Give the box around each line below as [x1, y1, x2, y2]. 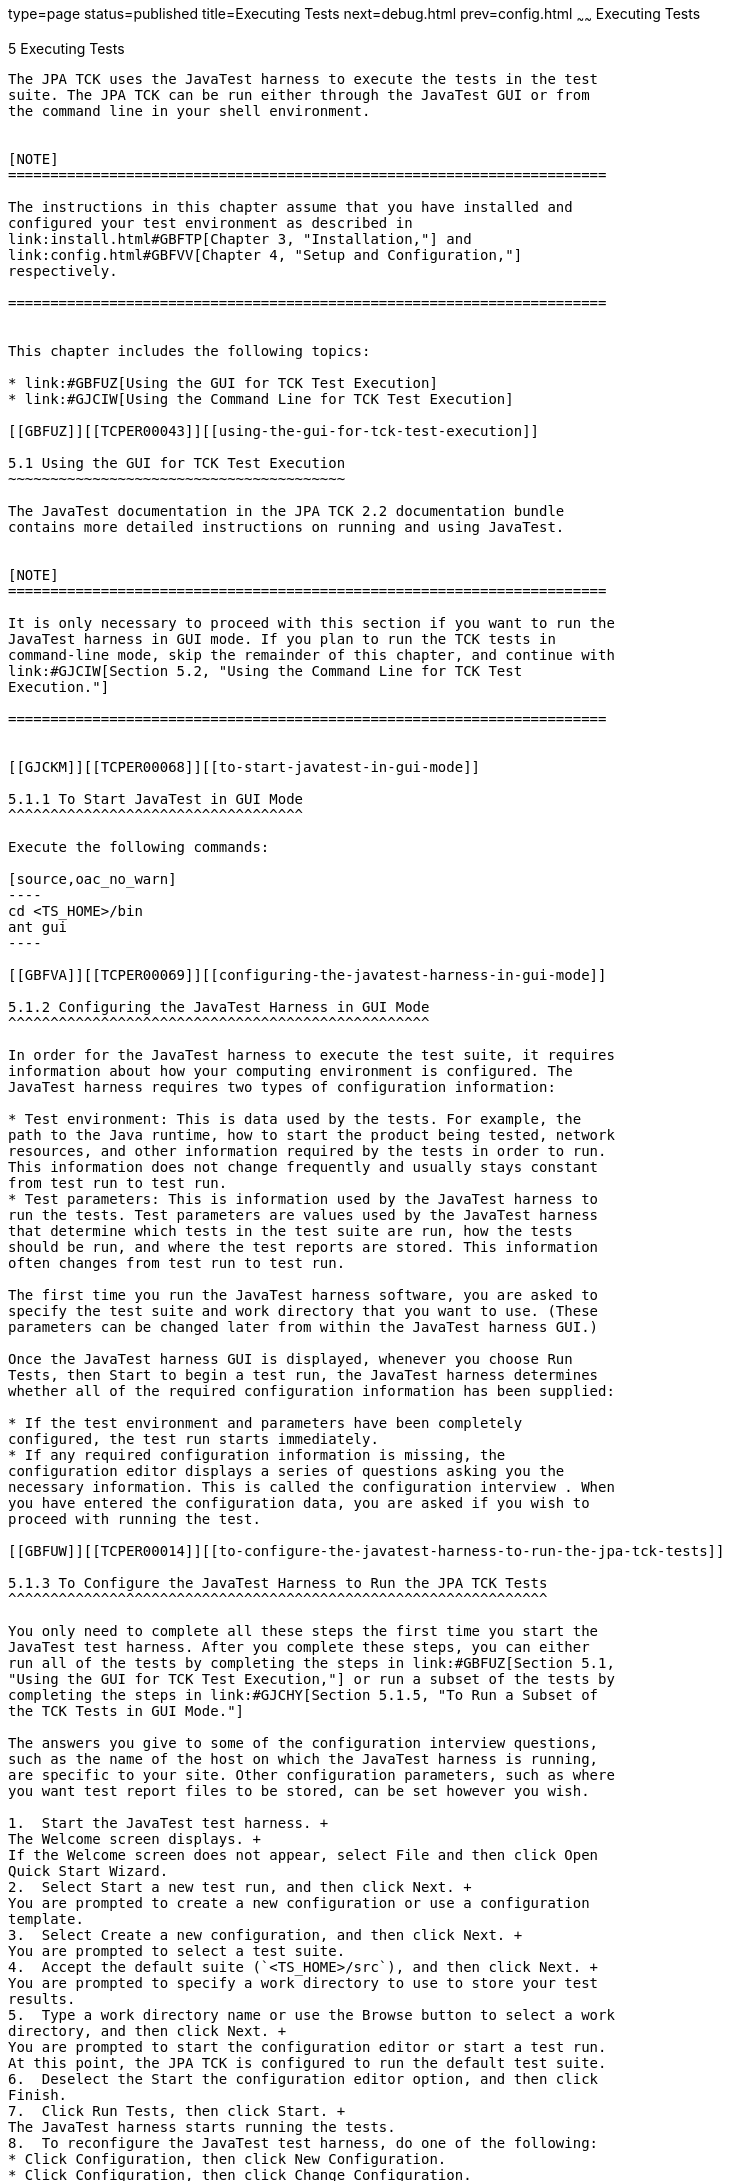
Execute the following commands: [8, 838, 270, 855]
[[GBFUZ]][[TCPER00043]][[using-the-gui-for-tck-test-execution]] [8, 422, 540, 439]
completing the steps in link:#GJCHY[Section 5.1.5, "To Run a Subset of [8, 1686, 599, 1703]
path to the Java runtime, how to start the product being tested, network [8, 1126, 615, 1143]
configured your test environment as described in [8, 214, 413, 231]
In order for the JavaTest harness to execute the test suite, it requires [8, 1046, 615, 1063]
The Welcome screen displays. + [8, 1830, 261, 1847]
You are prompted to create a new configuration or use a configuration [8, 1894, 590, 1911]
